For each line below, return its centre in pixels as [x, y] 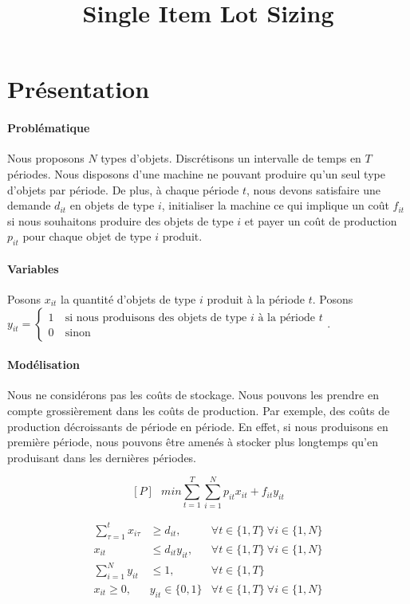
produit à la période [256, 298]
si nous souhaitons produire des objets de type [120, 220]
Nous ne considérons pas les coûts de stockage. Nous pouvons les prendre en [193, 395]
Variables [33, 268]
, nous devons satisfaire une [313, 189]
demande [29, 205]
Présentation [79, 89]
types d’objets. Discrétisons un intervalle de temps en [231, 158]
